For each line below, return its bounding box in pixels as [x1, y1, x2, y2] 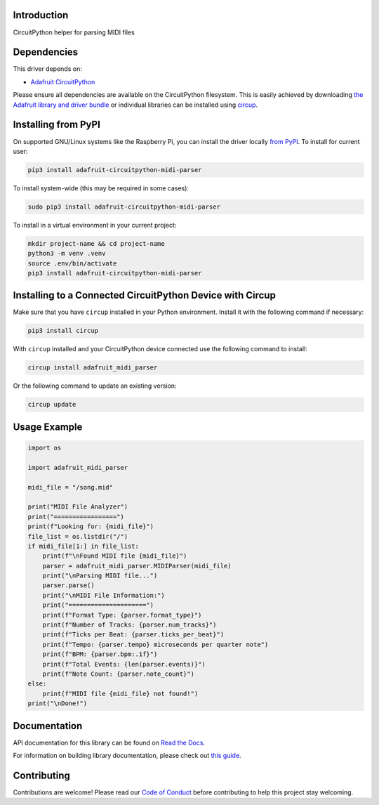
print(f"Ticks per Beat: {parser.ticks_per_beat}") [42, 631, 225, 639]
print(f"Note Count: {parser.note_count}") [42, 669, 194, 678]
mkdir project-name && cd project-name [27, 240, 165, 247]
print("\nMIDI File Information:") [42, 591, 165, 599]
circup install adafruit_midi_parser [27, 364, 158, 372]
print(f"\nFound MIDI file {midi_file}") [42, 552, 187, 560]
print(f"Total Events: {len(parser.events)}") [42, 660, 206, 668]
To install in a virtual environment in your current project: [13, 221, 177, 229]
